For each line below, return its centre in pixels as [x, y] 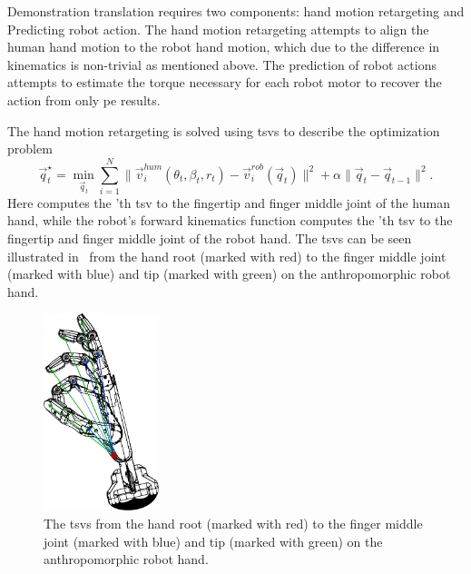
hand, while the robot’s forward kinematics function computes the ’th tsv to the [230, 220]
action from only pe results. [84, 99]
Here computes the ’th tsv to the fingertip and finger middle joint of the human [229, 202]
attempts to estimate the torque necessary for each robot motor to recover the [225, 82]
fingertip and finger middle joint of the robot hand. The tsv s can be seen [210, 238]
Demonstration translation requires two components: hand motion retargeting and [236, 11]
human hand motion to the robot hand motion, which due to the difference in [224, 47]
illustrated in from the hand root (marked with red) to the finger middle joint [227, 256]
